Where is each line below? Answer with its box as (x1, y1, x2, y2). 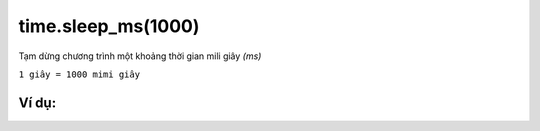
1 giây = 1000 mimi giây (18, 68, 140, 80)
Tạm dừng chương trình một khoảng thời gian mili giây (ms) (18, 50, 262, 62)
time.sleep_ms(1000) (18, 15, 200, 37)
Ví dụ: (18, 94, 57, 111)
